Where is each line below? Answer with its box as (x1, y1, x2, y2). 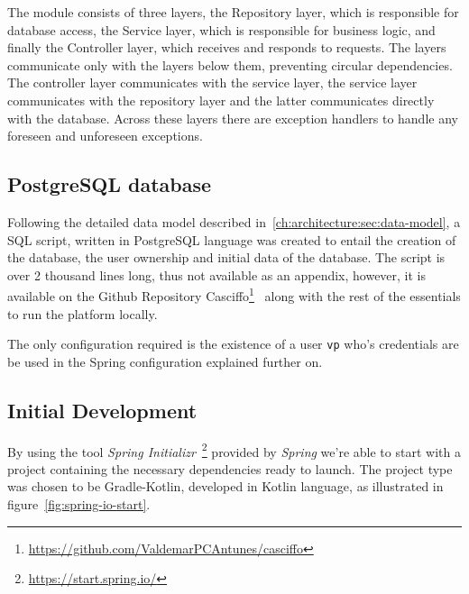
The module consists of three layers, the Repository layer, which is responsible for (7, 3, 459, 21)
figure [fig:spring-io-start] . (7, 495, 151, 514)
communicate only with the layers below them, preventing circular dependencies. (7, 55, 453, 74)
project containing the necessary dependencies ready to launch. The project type (7, 459, 453, 478)
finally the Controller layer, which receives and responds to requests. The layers (7, 38, 446, 57)
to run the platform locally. (7, 304, 158, 323)
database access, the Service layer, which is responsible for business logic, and (7, 20, 436, 39)
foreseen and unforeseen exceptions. (7, 126, 203, 145)
